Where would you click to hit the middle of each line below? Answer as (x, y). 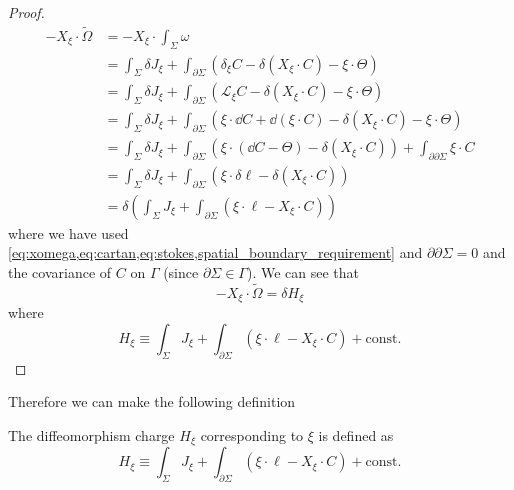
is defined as (356, 434)
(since (181, 272)
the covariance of (60, 272)
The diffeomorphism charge (91, 434)
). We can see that (303, 272)
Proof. (26, 12)
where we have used (68, 232)
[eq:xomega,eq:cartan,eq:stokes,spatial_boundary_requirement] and (215, 252)
